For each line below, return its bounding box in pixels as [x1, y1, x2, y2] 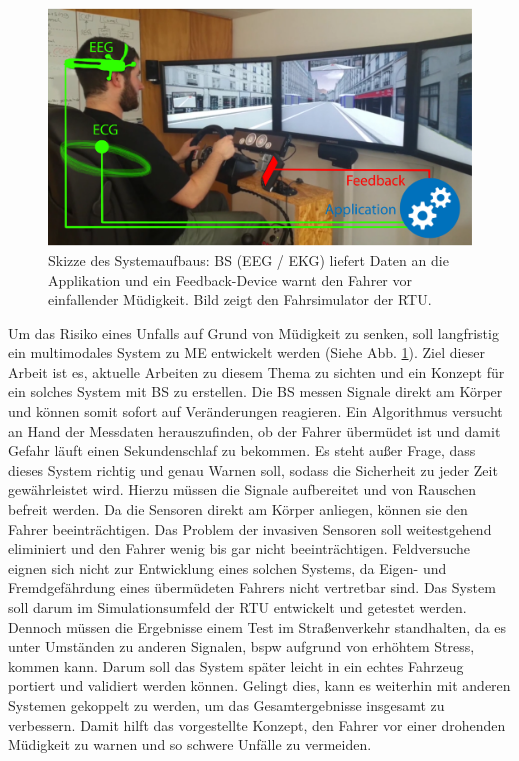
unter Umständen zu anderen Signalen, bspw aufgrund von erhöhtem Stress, [8, 636, 475, 657]
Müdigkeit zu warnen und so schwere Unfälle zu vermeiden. [8, 734, 372, 755]
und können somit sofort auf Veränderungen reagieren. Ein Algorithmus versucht [8, 401, 503, 422]
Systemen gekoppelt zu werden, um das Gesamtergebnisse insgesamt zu [8, 694, 445, 715]
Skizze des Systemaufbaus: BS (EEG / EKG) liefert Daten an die [48, 249, 449, 270]
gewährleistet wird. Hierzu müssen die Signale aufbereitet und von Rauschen [8, 479, 477, 500]
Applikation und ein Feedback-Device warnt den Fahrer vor [48, 269, 412, 290]
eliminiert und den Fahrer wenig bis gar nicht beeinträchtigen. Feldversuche [8, 538, 471, 559]
